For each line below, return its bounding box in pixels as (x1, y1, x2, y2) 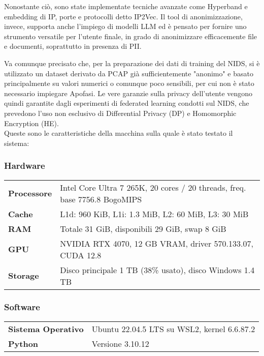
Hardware (4, 159, 45, 172)
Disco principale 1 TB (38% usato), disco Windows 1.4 (60, 263, 255, 276)
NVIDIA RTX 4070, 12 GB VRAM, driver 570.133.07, (60, 237, 253, 249)
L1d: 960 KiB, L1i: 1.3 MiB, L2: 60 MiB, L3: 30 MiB (60, 207, 249, 220)
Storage (8, 270, 39, 282)
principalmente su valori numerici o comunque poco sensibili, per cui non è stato (4, 78, 254, 88)
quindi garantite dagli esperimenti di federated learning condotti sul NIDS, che (4, 98, 249, 108)
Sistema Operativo (8, 322, 84, 335)
